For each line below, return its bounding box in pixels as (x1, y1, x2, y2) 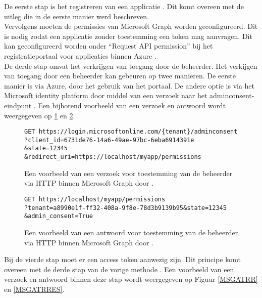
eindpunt (4, 100, 32, 110)
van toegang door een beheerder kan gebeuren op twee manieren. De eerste (4, 70, 236, 81)
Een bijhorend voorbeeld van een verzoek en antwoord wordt (38, 100, 226, 110)
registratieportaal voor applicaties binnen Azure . (4, 50, 156, 61)
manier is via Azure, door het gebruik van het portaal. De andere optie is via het (4, 80, 255, 91)
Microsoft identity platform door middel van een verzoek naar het (4, 90, 207, 101)
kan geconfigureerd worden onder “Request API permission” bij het (4, 40, 213, 51)
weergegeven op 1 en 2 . (4, 110, 75, 120)
